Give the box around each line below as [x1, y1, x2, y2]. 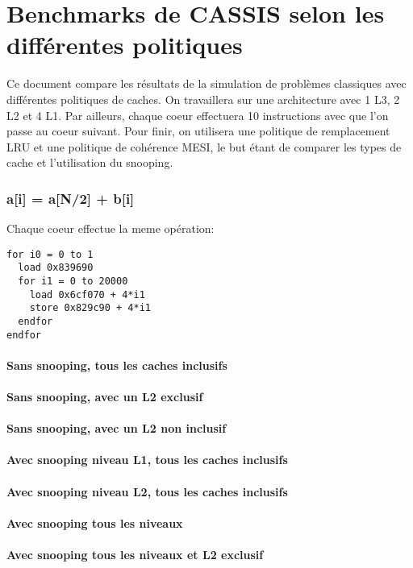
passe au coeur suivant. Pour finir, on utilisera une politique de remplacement [6, 122, 390, 139]
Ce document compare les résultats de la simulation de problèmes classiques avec [6, 75, 407, 92]
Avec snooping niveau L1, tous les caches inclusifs [6, 451, 288, 468]
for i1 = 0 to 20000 [18, 276, 128, 287]
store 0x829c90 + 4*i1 [29, 302, 151, 314]
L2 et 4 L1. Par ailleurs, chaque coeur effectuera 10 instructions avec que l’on [6, 106, 389, 123]
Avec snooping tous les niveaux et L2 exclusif [6, 546, 264, 562]
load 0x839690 [18, 262, 94, 274]
